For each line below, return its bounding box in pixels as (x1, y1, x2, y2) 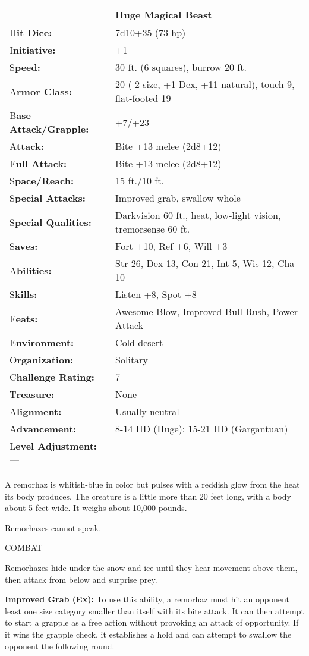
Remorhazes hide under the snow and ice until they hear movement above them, (5, 561, 298, 573)
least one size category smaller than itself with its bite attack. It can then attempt (5, 604, 305, 617)
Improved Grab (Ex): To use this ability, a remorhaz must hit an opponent (5, 593, 289, 605)
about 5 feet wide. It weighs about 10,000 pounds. (5, 501, 187, 514)
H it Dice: (10, 26, 52, 39)
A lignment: (10, 404, 62, 418)
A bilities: (10, 263, 52, 277)
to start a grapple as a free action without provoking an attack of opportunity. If (5, 616, 299, 629)
